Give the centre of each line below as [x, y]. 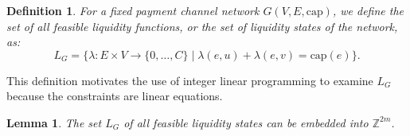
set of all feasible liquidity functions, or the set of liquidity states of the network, [202, 26]
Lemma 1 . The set [54, 122]
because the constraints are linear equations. [115, 96]
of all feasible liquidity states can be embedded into [246, 122]
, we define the [368, 10]
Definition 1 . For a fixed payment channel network [133, 10]
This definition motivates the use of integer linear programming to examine [190, 80]
